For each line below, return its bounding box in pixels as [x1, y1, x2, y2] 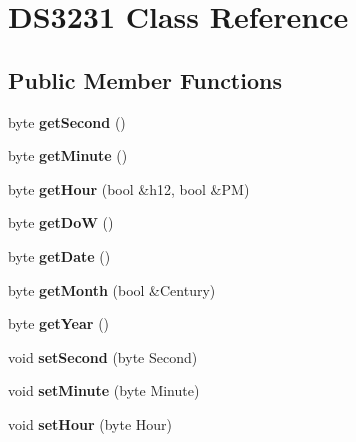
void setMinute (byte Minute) [8, 380, 200, 401]
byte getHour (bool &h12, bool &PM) [8, 178, 250, 199]
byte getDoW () [8, 212, 114, 233]
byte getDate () [8, 245, 111, 266]
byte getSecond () [8, 111, 126, 132]
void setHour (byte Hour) [8, 413, 173, 434]
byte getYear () [8, 313, 110, 334]
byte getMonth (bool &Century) [8, 279, 216, 300]
